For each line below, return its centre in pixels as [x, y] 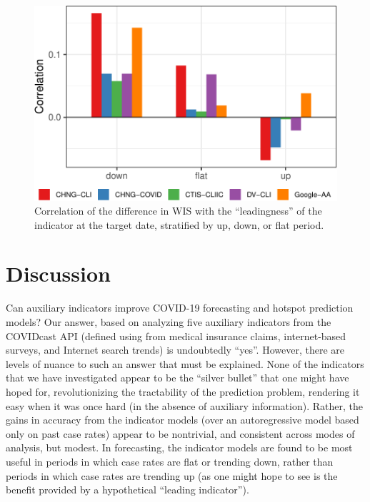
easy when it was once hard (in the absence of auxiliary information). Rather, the [184, 405]
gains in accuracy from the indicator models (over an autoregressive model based [182, 420]
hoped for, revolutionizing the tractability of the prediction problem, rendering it [183, 391]
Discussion [58, 273]
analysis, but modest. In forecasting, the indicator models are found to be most [179, 447]
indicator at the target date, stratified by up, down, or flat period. [179, 224]
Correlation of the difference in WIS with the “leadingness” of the [178, 211]
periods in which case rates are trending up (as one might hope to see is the [172, 475]
